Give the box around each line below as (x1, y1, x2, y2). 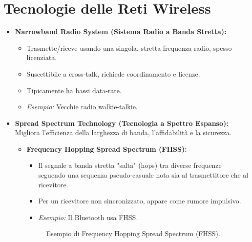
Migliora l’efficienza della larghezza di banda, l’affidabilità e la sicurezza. (15, 127, 231, 138)
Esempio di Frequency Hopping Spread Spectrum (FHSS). (46, 228, 220, 239)
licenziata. (26, 52, 57, 62)
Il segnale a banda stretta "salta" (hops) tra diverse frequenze (38, 160, 222, 170)
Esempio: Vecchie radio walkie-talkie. (26, 101, 138, 112)
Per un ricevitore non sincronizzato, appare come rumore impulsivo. (38, 196, 241, 206)
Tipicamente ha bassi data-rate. (26, 85, 122, 95)
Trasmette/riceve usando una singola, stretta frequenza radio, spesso (26, 42, 232, 53)
